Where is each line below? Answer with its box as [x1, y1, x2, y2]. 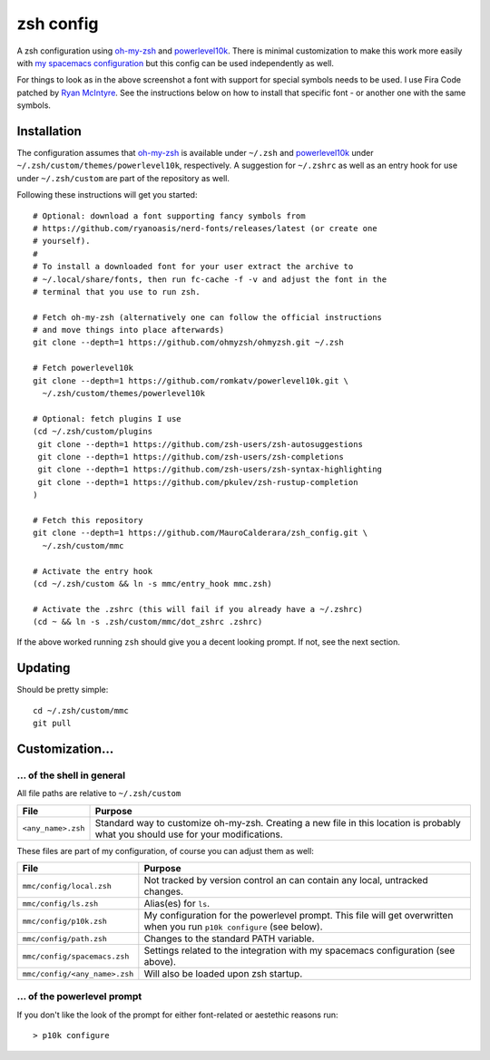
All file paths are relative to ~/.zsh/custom [16, 788, 181, 799]
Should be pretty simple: [16, 685, 109, 695]
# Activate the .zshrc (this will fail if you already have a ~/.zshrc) [33, 604, 363, 614]
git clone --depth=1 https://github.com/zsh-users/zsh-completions [37, 452, 344, 462]
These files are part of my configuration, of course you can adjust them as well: [16, 845, 315, 856]
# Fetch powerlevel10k [33, 363, 134, 374]
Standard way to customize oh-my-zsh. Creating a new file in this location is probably [94, 816, 462, 829]
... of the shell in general [16, 769, 126, 782]
